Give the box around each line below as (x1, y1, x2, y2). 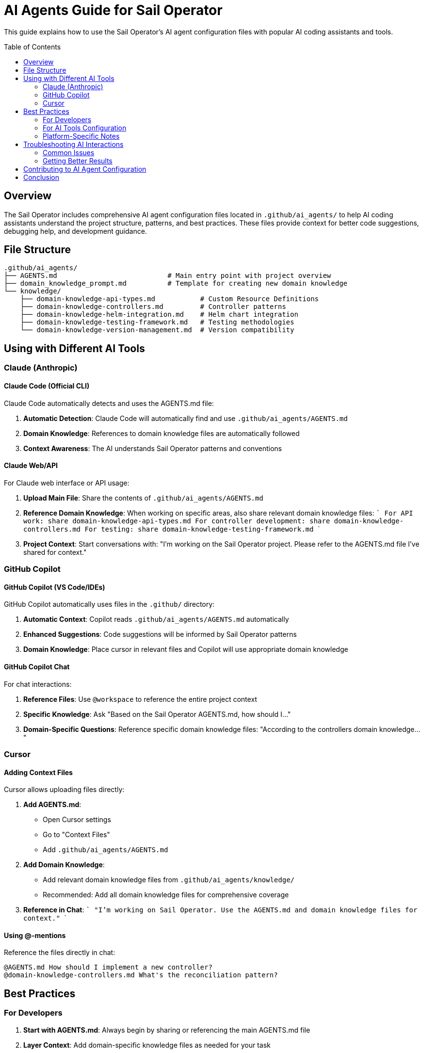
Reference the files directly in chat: (4, 948, 115, 957)
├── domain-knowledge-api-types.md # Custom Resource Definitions (20, 295, 319, 303)
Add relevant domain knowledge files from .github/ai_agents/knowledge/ (43, 875, 295, 884)
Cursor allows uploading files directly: (4, 785, 125, 794)
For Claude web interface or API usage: (4, 478, 130, 487)
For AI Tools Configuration (43, 123, 127, 132)
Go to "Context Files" (43, 830, 110, 839)
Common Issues (43, 148, 95, 157)
